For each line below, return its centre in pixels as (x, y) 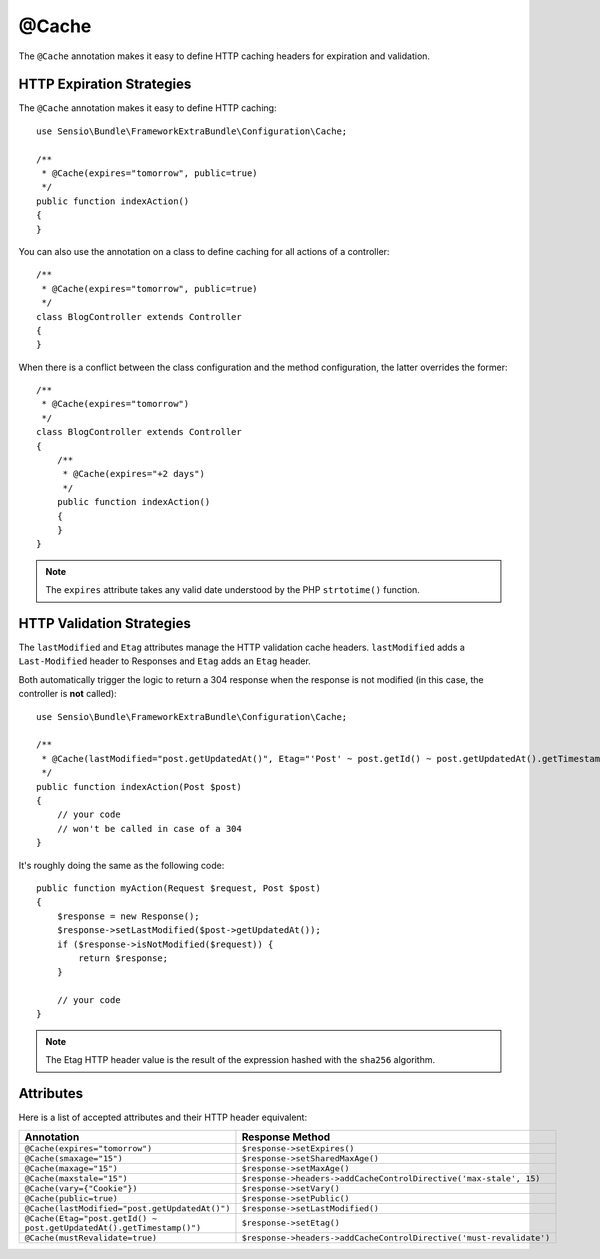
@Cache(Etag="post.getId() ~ (91, 1218)
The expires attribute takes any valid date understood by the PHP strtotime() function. (232, 590)
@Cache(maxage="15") (71, 1168)
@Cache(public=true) (71, 1198)
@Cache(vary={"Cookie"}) (81, 1188)
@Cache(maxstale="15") (76, 1178)
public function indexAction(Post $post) (139, 786)
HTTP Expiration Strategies (105, 84)
